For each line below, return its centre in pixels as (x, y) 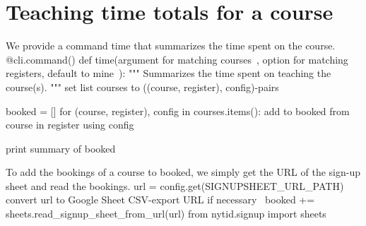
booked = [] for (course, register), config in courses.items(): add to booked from (178, 111)
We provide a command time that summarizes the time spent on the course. (171, 46)
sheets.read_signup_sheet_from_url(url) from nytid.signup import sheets (166, 214)
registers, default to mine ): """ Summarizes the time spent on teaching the (169, 73)
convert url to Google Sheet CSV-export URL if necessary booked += (160, 200)
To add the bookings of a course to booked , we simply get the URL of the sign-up (183, 172)
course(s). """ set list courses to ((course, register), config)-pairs (142, 87)
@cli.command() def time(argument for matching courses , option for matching (177, 59)
